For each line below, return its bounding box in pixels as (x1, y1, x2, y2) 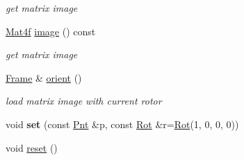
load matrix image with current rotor (6, 94, 162, 108)
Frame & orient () (6, 70, 82, 85)
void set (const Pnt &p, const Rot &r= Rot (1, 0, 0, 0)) (6, 116, 239, 131)
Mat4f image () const (6, 24, 96, 38)
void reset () (6, 140, 58, 154)
